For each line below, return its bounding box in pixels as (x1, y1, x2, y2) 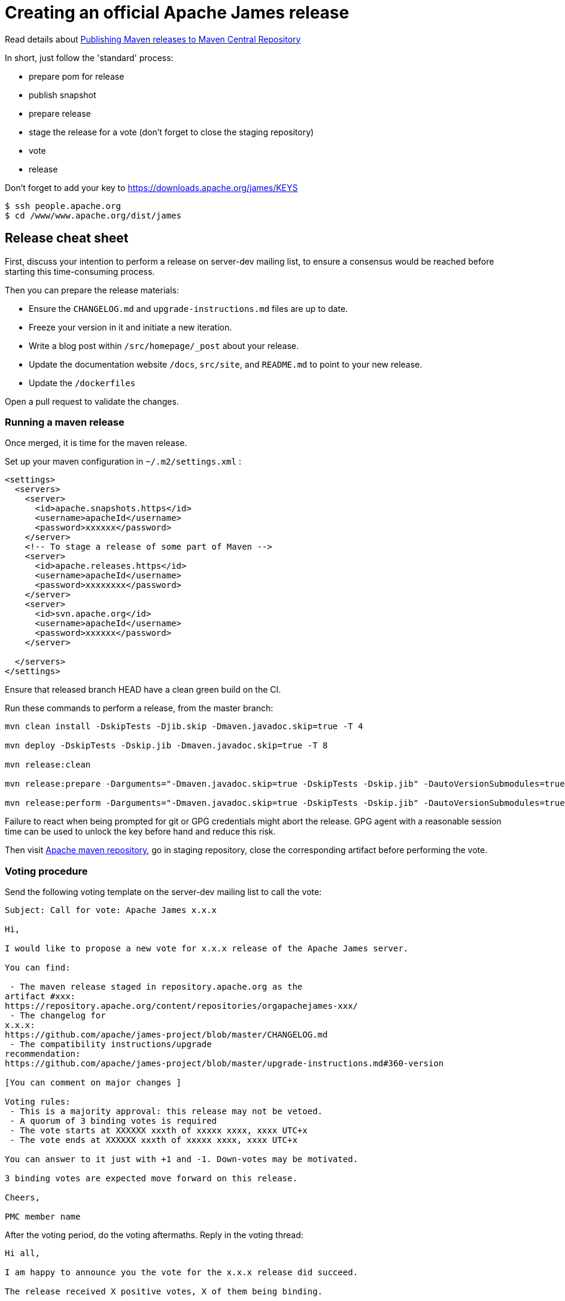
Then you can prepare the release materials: (5, 284, 179, 295)
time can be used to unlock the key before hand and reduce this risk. (5, 826, 276, 837)
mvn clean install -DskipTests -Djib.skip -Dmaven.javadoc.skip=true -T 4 (5, 721, 363, 732)
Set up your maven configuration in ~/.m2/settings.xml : (5, 456, 241, 467)
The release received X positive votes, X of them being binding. (5, 1287, 323, 1297)
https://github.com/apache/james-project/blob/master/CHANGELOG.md (5, 1030, 328, 1040)
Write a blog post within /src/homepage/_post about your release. (29, 340, 299, 351)
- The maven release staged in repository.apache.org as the (10, 982, 303, 992)
